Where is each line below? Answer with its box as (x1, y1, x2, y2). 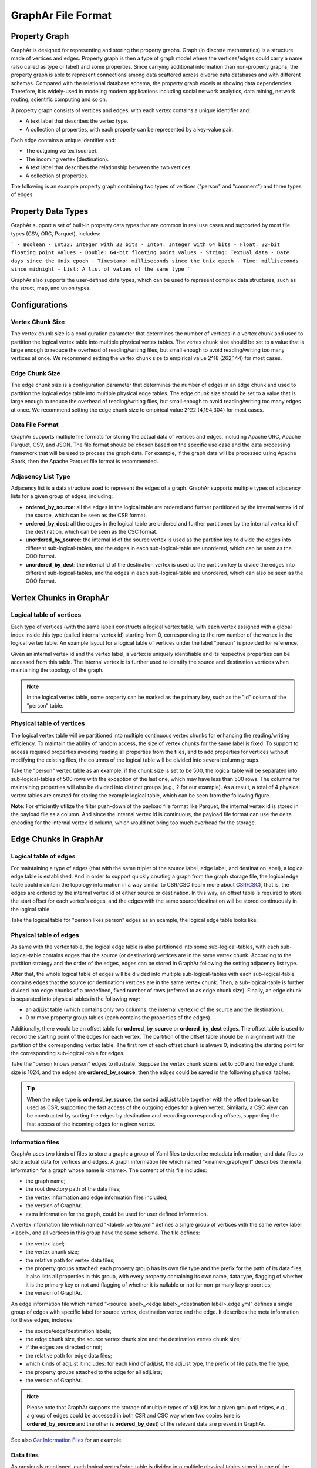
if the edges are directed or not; (25, 1344, 103, 1351)
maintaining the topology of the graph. (11, 666, 104, 674)
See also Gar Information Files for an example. (11, 1436, 123, 1443)
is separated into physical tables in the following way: (11, 995, 140, 1002)
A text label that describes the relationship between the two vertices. (25, 164, 192, 171)
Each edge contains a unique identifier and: (11, 136, 116, 143)
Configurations (11, 299, 68, 309)
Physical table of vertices (11, 719, 85, 728)
